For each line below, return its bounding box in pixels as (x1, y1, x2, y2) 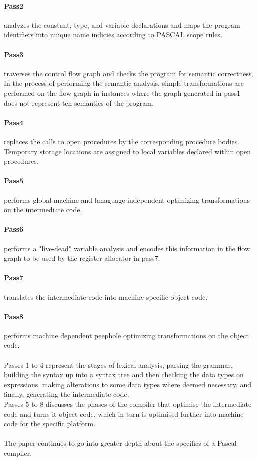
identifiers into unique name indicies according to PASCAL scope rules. (4, 29, 222, 40)
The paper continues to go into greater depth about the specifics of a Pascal (4, 438, 237, 448)
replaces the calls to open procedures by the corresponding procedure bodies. (4, 136, 240, 146)
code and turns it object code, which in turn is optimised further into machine (4, 408, 244, 419)
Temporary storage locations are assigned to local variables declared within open (4, 146, 251, 156)
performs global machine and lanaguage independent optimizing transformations (4, 194, 250, 205)
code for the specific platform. (4, 418, 95, 429)
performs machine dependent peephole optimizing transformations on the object (4, 330, 249, 340)
